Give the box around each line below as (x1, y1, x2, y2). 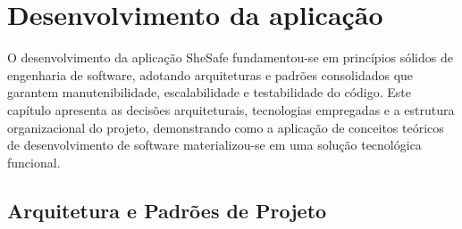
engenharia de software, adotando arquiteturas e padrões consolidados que (7, 65, 414, 84)
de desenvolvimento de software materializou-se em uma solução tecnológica (7, 135, 422, 154)
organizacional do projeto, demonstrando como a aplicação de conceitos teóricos (7, 118, 444, 136)
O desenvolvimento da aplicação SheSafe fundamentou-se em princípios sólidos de (7, 48, 453, 67)
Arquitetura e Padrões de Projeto (7, 196, 327, 224)
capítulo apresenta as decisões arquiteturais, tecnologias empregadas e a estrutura (7, 100, 455, 119)
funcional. (7, 152, 61, 171)
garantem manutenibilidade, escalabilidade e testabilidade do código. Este (7, 83, 411, 102)
